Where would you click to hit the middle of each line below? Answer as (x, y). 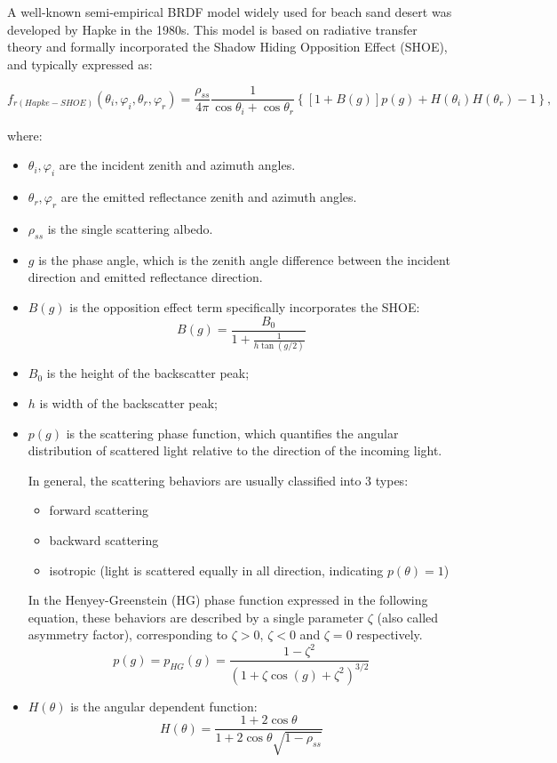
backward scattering (104, 539)
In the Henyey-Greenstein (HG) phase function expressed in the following (228, 600)
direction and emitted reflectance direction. (145, 277)
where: (25, 135)
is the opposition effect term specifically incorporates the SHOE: (245, 307)
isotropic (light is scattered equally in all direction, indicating (216, 570)
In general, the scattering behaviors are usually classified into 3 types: (218, 480)
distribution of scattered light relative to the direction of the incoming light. (235, 450)
